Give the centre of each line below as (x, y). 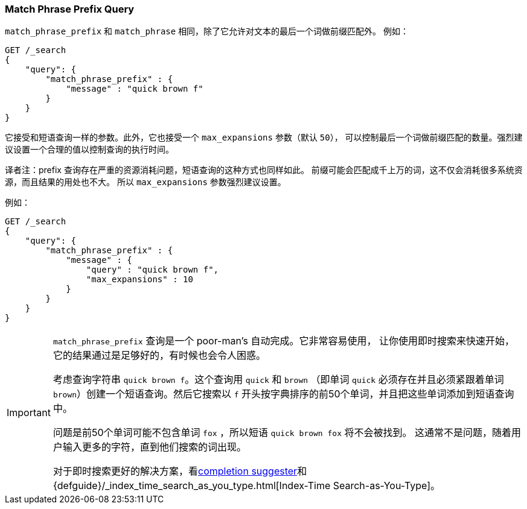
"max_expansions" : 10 (139, 280)
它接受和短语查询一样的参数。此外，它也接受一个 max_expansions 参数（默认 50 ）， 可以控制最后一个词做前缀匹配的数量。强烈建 (264, 138)
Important (29, 413)
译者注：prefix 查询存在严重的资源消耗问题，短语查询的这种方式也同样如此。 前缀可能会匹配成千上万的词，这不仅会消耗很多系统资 (264, 170)
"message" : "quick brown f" (135, 89)
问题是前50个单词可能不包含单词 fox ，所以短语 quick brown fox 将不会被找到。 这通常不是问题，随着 (282, 433)
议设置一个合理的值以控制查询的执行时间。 (89, 150)
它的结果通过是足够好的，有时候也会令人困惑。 (159, 356)
